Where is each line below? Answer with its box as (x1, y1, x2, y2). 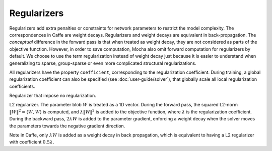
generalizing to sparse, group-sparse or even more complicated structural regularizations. (9, 60, 196, 66)
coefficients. (9, 83, 35, 89)
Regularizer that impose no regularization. (9, 93, 97, 99)
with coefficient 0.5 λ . (9, 139, 54, 145)
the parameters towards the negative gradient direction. (9, 123, 125, 129)
